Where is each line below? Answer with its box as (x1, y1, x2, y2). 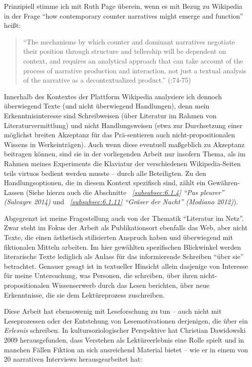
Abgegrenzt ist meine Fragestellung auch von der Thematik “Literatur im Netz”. (4, 213, 244, 223)
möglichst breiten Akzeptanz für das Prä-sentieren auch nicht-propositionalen (4, 130, 235, 140)
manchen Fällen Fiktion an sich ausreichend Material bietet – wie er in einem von (4, 344, 248, 354)
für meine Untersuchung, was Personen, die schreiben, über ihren (4, 270, 198, 281)
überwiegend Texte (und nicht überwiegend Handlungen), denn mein (4, 101, 210, 111)
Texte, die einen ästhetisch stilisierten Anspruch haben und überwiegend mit (4, 232, 233, 242)
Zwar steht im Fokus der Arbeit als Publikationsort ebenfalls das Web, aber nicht (4, 222, 248, 233)
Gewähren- (208, 177, 240, 188)
